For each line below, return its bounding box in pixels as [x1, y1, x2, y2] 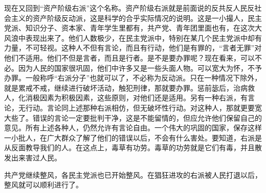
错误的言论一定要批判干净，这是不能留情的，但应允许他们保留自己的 [32, 112, 262, 123]
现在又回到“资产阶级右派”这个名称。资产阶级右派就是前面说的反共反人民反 [4, 3, 255, 13]
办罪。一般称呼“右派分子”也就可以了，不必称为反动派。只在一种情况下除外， [4, 72, 262, 83]
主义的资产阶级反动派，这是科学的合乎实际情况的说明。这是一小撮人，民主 [11, 12, 262, 23]
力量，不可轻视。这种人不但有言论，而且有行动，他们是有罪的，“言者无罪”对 [4, 42, 262, 53]
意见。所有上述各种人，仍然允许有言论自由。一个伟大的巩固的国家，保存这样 [4, 122, 262, 133]
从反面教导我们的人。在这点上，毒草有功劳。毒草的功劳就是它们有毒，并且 [4, 142, 255, 153]
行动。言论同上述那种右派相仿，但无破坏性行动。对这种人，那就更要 [25, 102, 255, 113]
